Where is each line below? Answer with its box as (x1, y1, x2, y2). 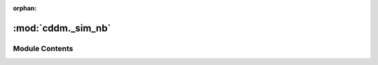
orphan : (13, 4, 37, 12)
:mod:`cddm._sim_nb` (13, 22, 111, 34)
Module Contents (13, 43, 73, 53)
